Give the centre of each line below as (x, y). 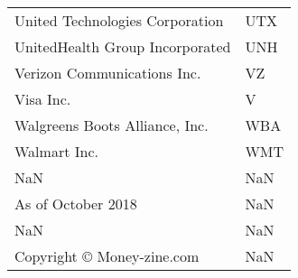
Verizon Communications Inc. (108, 73)
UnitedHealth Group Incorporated (123, 46)
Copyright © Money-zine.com (107, 256)
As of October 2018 (76, 204)
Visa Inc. (43, 99)
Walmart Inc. (56, 151)
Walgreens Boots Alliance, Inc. (112, 125)
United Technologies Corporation (119, 20)
